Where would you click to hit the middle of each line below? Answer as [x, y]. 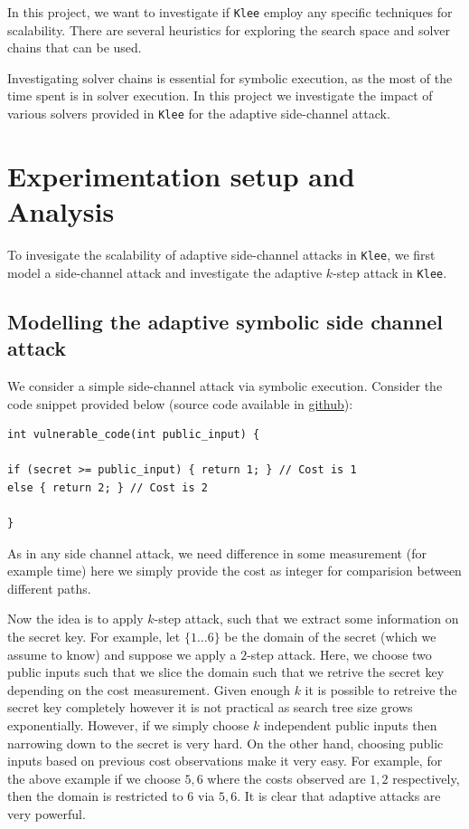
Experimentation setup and [181, 175]
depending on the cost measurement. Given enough [149, 689]
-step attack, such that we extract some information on [306, 619]
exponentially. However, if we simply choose [128, 725]
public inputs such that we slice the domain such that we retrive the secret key [226, 672]
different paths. [49, 588]
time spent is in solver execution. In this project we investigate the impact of [220, 95]
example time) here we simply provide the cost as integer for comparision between [234, 571]
